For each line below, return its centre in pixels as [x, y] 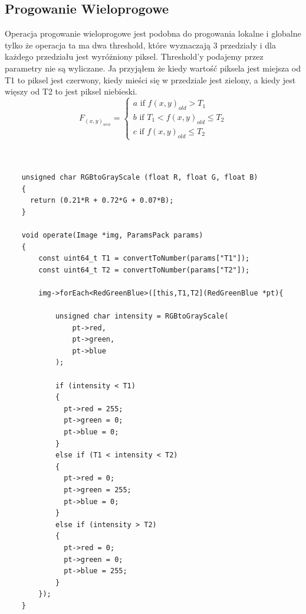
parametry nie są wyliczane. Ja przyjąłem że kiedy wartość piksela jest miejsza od [153, 68]
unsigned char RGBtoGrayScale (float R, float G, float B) [140, 177]
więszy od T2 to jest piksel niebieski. [71, 91]
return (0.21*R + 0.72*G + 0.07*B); [102, 201]
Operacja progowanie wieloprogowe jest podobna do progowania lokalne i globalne [153, 33]
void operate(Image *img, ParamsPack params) [112, 235]
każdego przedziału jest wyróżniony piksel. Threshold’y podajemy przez [134, 56]
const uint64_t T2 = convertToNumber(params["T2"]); [144, 270]
